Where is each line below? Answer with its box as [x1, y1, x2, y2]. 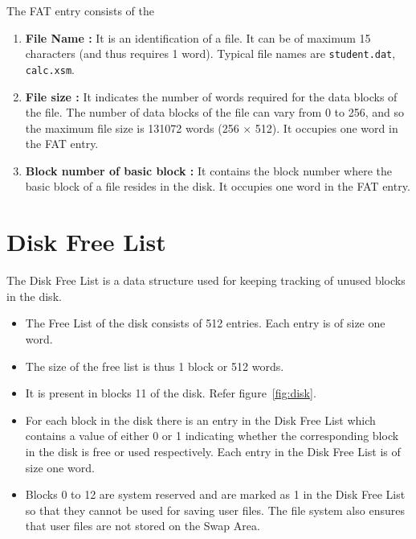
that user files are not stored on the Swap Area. [25, 517, 260, 534]
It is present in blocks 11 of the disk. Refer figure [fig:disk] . [25, 385, 316, 401]
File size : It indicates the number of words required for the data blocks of [25, 88, 398, 105]
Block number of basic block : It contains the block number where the [25, 162, 393, 179]
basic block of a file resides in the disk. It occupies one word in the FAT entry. [25, 178, 410, 195]
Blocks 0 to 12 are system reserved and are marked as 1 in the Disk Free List [25, 486, 406, 503]
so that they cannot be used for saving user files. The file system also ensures [25, 501, 405, 518]
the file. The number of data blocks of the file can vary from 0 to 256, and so [25, 104, 404, 121]
